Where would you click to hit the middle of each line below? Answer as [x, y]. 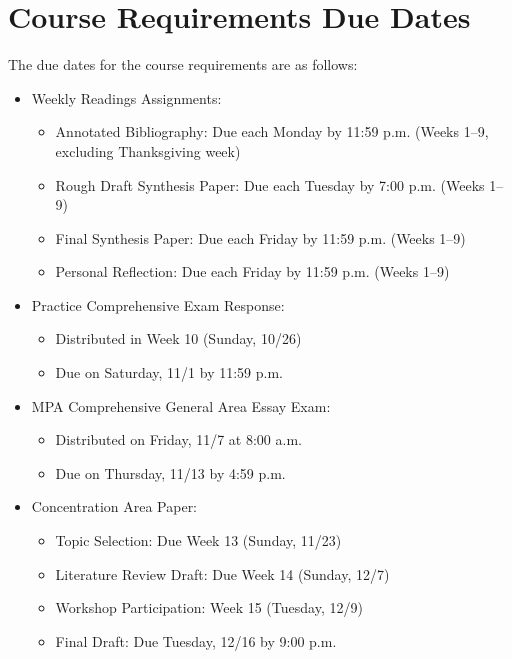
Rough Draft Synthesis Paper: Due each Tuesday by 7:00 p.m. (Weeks [270, 184]
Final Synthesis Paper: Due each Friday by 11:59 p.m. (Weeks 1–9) [260, 237]
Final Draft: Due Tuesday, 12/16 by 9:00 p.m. [196, 640]
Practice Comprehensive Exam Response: [158, 304]
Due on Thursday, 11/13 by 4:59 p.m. [170, 472]
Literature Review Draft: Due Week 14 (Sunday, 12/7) [222, 573]
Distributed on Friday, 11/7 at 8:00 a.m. [178, 439]
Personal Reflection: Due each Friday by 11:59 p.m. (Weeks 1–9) [252, 271]
